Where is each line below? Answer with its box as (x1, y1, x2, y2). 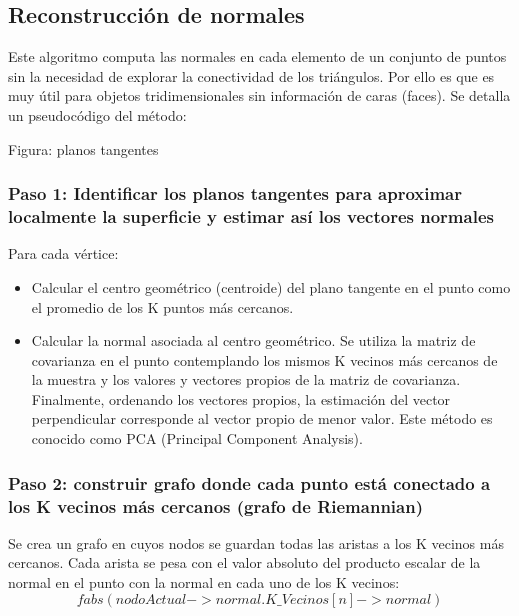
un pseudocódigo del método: (8, 104, 187, 125)
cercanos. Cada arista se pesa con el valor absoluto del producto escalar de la (8, 552, 481, 573)
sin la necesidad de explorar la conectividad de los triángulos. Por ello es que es (8, 65, 495, 86)
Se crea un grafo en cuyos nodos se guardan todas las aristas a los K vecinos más (8, 532, 504, 553)
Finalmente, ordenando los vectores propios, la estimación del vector (31, 388, 451, 409)
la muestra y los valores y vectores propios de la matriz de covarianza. (31, 369, 461, 390)
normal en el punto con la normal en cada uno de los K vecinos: (8, 571, 400, 592)
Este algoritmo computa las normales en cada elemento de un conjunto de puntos (8, 46, 507, 67)
